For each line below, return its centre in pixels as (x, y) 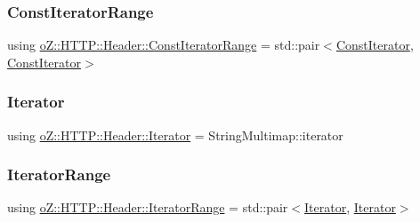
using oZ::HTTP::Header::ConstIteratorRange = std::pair (164, 45)
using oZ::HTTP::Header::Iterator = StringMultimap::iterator (175, 135)
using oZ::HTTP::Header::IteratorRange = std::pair (148, 207)
